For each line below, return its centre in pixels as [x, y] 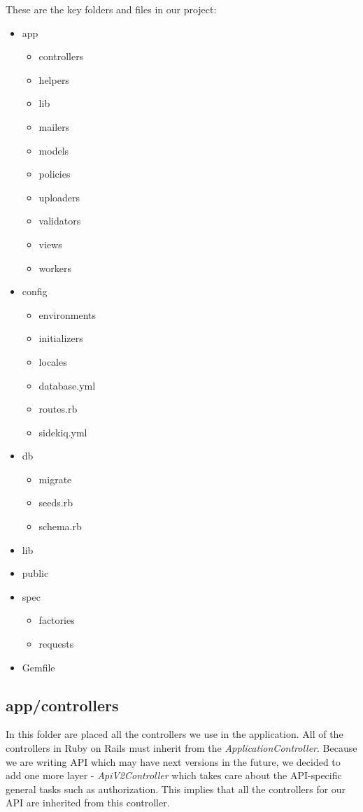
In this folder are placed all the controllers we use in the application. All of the [175, 734]
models [54, 150]
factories [57, 620]
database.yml [67, 385]
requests [56, 644]
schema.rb [60, 526]
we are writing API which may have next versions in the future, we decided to [173, 761]
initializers [61, 338]
